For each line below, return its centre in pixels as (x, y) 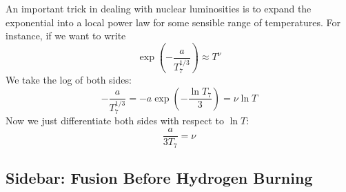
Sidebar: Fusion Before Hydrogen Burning (159, 177)
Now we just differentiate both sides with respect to (115, 121)
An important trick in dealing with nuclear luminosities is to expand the (159, 8)
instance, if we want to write (66, 36)
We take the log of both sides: (69, 80)
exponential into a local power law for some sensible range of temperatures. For (173, 22)
